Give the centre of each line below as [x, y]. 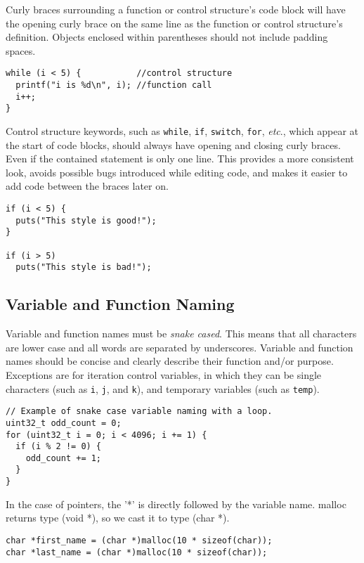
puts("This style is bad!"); [84, 267]
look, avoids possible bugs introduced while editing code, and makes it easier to [177, 172]
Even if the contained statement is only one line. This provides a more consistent [180, 158]
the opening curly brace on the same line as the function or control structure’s [174, 23]
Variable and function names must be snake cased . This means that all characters [181, 334]
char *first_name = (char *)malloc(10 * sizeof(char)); [139, 540]
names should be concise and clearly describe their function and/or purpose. [170, 361]
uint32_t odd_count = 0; [64, 423]
